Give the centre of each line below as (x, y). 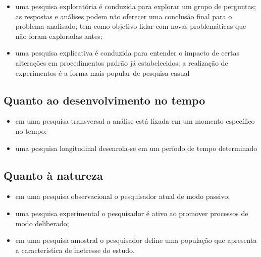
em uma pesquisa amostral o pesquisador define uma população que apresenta (136, 240)
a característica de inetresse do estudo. (75, 250)
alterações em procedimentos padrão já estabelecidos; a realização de (122, 62)
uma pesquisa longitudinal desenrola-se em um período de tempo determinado (136, 148)
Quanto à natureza (53, 175)
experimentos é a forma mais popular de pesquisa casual (102, 72)
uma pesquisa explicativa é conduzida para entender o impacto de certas (127, 53)
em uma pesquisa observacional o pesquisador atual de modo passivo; (123, 196)
